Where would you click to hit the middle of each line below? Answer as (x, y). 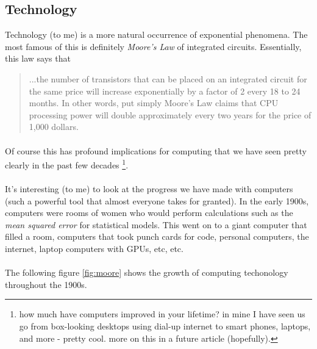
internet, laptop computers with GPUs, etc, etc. (94, 248)
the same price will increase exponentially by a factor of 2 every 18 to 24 (165, 91)
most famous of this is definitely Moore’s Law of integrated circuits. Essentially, (153, 46)
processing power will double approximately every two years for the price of (170, 114)
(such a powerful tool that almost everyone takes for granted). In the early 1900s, (157, 200)
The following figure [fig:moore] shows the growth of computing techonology (147, 272)
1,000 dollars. (54, 127)
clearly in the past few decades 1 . (67, 164)
